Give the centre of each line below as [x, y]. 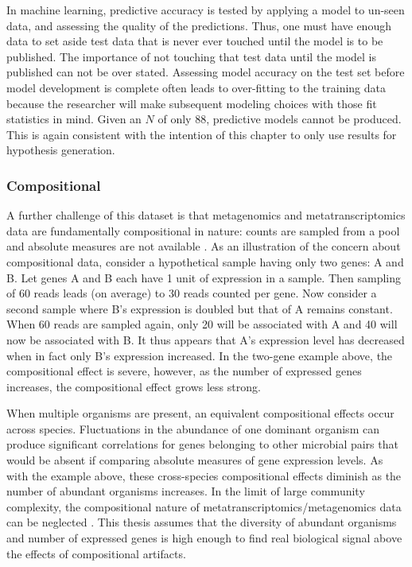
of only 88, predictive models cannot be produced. [280, 119]
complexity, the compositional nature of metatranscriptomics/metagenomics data [204, 506]
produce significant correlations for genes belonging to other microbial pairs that [202, 444]
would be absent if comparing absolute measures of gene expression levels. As [195, 460]
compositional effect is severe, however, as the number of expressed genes [184, 371]
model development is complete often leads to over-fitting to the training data [196, 87]
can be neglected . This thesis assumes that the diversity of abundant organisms [202, 522]
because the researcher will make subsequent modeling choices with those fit [192, 103]
